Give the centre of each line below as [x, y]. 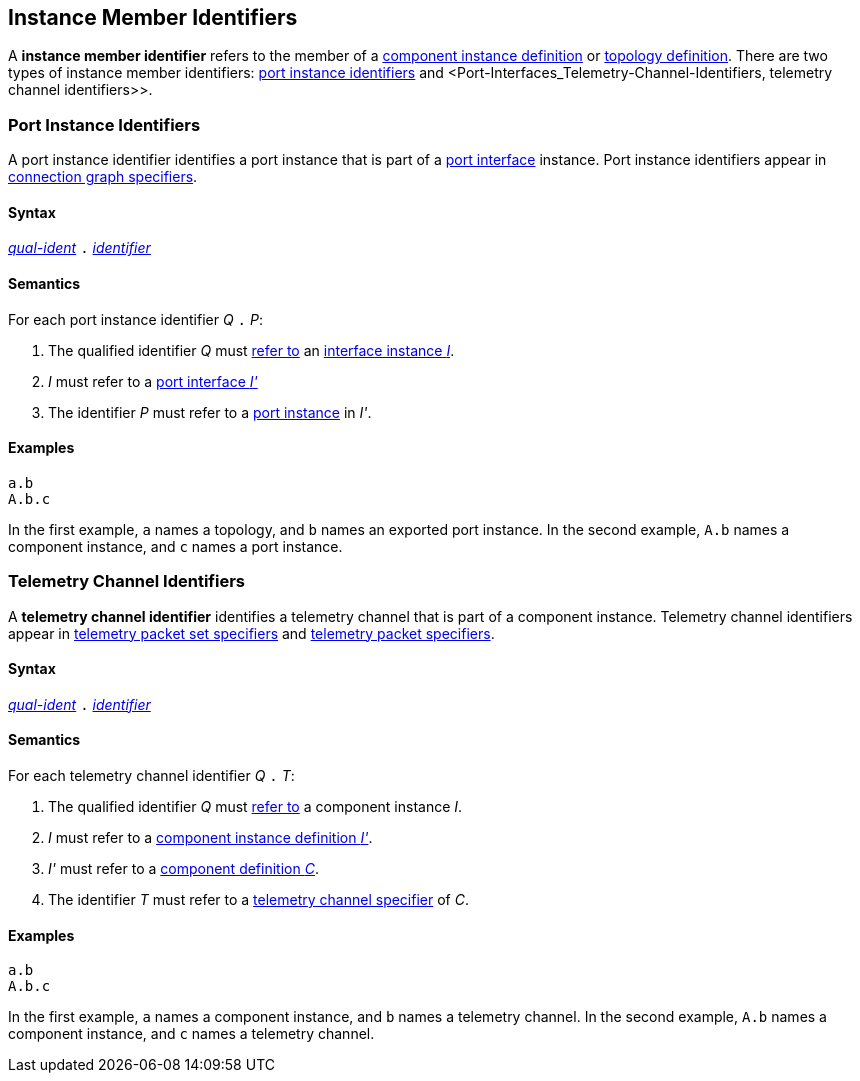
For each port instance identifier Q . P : [135, 319]
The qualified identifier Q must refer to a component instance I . [255, 807]
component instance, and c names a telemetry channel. [191, 1034]
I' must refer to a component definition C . [183, 869]
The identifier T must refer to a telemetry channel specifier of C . [258, 900]
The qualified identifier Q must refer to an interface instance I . [251, 350]
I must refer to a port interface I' [153, 381]
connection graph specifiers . [103, 177]
